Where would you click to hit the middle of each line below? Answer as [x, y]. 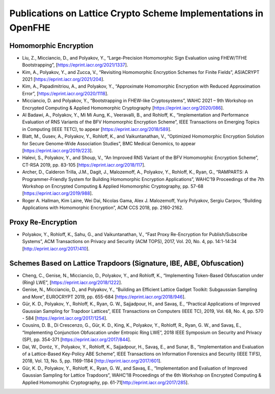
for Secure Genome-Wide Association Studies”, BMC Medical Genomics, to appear [109, 143]
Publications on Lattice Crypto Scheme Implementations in [136, 13]
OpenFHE [30, 28]
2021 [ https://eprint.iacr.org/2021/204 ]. [63, 80]
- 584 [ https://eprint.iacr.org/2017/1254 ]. [65, 318]
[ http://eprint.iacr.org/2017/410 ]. [56, 248]
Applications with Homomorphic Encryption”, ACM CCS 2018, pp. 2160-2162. [103, 208]
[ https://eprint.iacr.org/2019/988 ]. [58, 193]
